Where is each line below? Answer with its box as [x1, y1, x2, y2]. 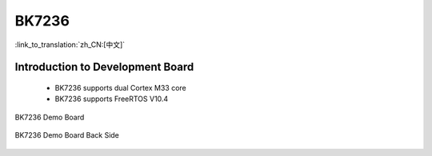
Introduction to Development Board [14, 60, 194, 74]
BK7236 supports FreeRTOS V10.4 [54, 94, 169, 103]
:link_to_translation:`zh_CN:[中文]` [14, 40, 126, 49]
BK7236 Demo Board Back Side [14, 131, 120, 140]
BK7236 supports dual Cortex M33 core [54, 83, 187, 92]
